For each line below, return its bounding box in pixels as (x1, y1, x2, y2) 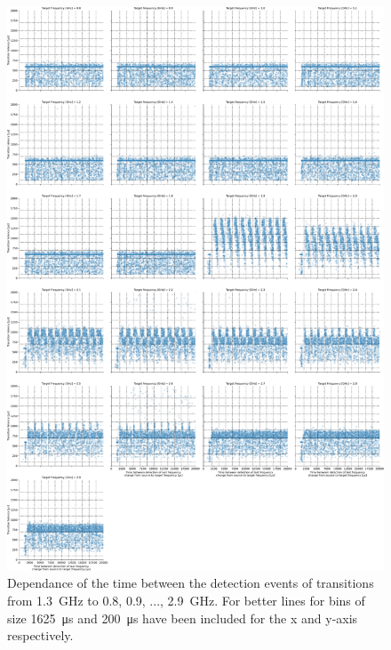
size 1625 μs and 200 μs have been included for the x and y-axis (7, 608, 358, 627)
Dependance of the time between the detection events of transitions (7, 574, 374, 592)
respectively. (7, 626, 74, 645)
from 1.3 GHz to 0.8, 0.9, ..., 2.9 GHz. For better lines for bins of (7, 591, 365, 610)
